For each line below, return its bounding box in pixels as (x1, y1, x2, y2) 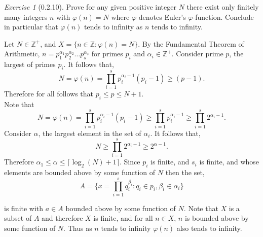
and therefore (42, 213, 83, 223)
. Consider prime (171, 48, 223, 59)
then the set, (165, 167, 205, 178)
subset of (4, 213, 32, 223)
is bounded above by (184, 213, 249, 223)
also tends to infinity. (176, 223, 242, 233)
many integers (4, 11, 48, 22)
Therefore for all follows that (4, 88, 93, 99)
